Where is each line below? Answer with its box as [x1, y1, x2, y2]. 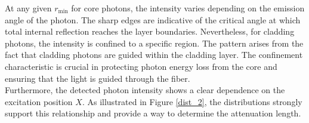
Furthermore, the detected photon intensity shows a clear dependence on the [5, 84, 285, 96]
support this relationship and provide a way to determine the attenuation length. [5, 107, 301, 119]
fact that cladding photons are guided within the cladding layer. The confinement [5, 48, 303, 61]
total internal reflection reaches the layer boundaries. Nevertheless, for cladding [5, 25, 295, 38]
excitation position [5, 95, 73, 107]
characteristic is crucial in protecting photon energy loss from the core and [5, 60, 277, 72]
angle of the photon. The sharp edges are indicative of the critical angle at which [5, 13, 301, 26]
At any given [5, 2, 52, 14]
